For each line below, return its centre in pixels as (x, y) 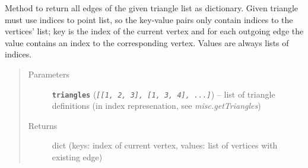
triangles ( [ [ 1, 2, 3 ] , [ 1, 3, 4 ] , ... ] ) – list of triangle (163, 94)
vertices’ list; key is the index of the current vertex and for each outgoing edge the (154, 31)
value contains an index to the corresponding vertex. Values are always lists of (147, 42)
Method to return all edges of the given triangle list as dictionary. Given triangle (152, 8)
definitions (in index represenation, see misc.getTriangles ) (156, 106)
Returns (43, 125)
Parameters (49, 74)
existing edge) (77, 157)
